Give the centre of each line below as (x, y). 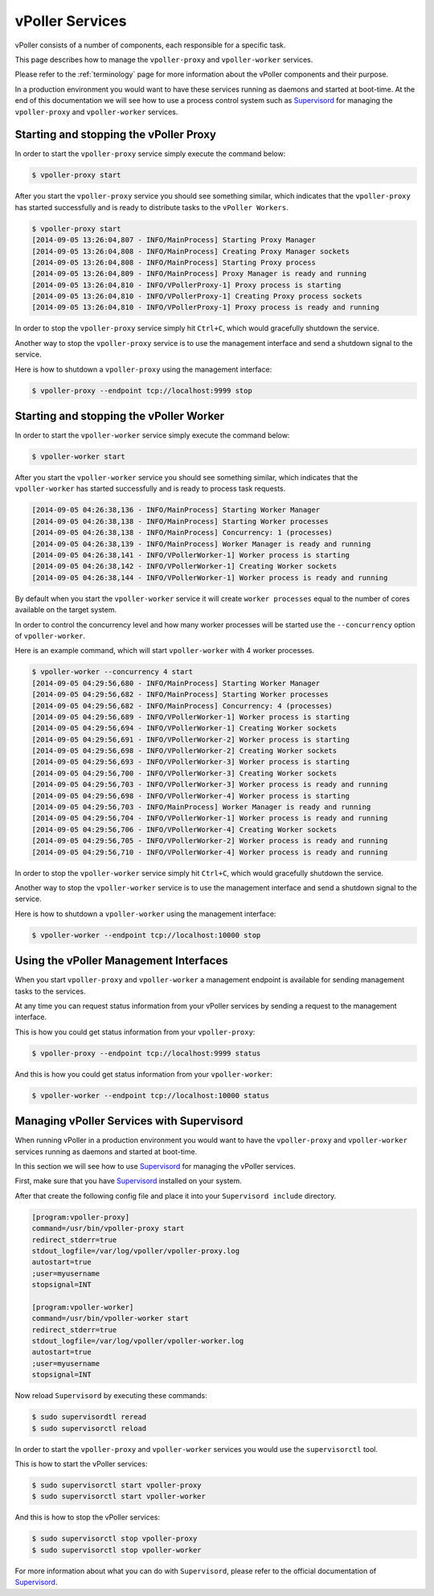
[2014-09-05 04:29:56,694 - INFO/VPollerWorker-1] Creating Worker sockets (184, 728)
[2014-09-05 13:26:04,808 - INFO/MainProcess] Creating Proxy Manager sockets (190, 251)
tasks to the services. (50, 991)
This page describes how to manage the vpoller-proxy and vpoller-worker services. (164, 60)
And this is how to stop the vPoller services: (88, 1517)
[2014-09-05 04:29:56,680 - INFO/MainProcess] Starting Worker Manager (176, 683)
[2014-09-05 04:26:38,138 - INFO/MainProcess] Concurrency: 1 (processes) (182, 533)
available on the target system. (66, 610)
